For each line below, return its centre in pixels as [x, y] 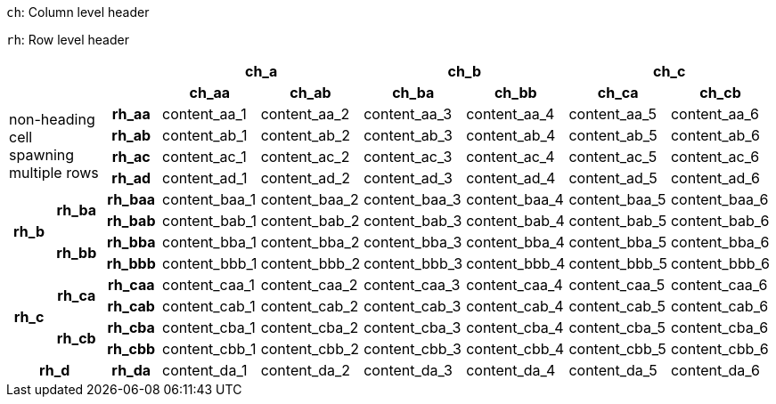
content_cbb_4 [515, 349]
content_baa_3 [413, 199]
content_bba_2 [310, 242]
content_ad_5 [613, 178]
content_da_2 [306, 370]
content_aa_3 [408, 114]
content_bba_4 [515, 242]
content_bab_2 [310, 221]
